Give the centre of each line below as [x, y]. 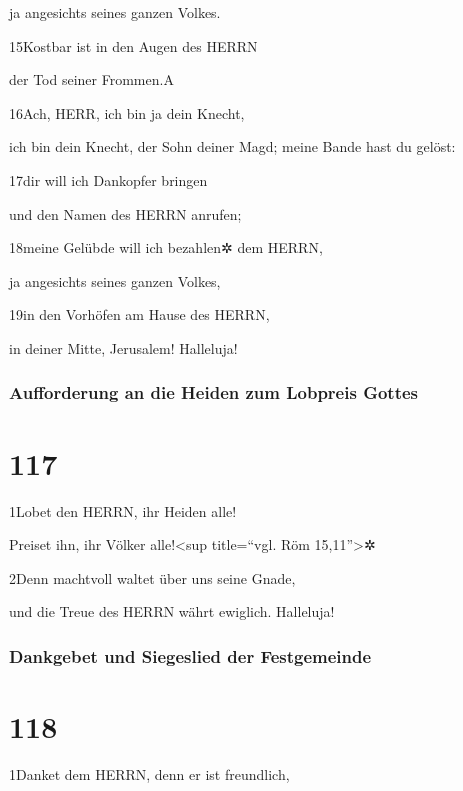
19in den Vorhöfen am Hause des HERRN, [139, 314]
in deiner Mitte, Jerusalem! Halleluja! [123, 347]
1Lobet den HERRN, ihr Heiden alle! [123, 510]
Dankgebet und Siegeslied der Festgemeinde [190, 655]
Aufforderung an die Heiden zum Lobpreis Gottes [214, 392]
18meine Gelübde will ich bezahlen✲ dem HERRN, [166, 247]
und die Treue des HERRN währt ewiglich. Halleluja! [172, 611]
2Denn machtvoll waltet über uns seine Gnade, [152, 577]
